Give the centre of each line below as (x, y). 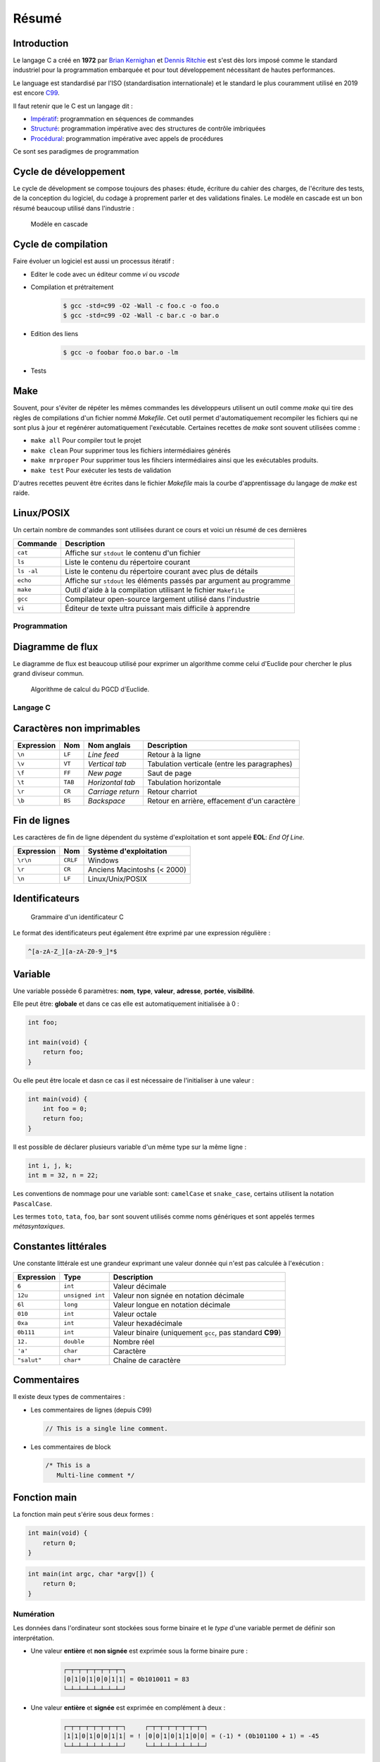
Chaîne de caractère (147, 1360)
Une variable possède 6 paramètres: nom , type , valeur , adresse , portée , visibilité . (134, 991)
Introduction (41, 43)
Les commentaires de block (71, 1447)
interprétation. (33, 1638)
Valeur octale (135, 1314)
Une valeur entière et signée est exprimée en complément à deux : (128, 1707)
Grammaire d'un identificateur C (77, 917)
